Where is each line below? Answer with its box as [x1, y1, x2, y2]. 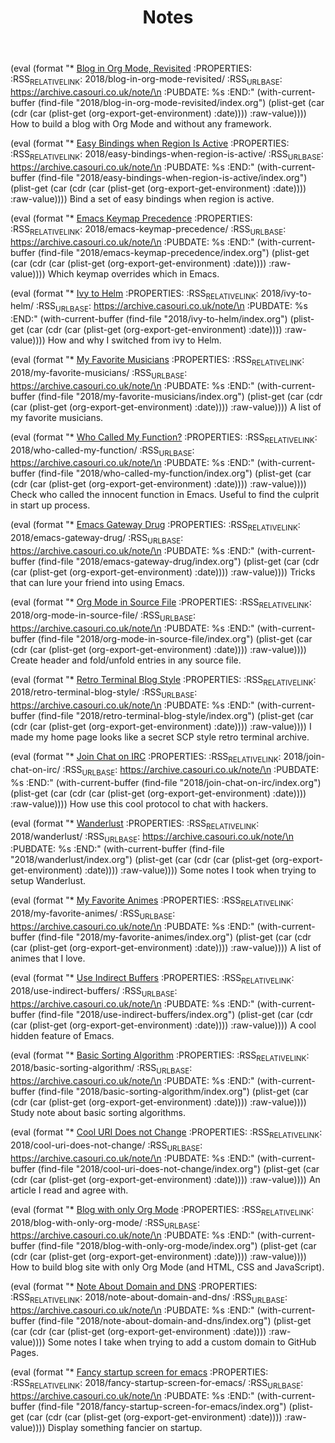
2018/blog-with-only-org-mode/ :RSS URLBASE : [10, 1216, 200, 1231]
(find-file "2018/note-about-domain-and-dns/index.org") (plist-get [37, 1315, 312, 1327]
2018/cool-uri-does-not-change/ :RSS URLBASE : [10, 1139, 203, 1153]
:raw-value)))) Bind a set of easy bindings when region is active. [10, 192, 275, 205]
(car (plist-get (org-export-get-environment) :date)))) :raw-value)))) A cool [10, 1019, 317, 1031]
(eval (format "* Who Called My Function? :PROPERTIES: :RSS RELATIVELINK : [10, 431, 318, 445]
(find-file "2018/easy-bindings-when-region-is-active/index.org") [37, 171, 308, 183]
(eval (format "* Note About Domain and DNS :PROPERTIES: [10, 1281, 258, 1293]
